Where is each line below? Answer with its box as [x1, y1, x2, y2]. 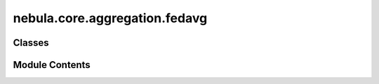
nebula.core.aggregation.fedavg [13, 10, 208, 26]
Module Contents [13, 59, 91, 71]
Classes [13, 37, 49, 49]
